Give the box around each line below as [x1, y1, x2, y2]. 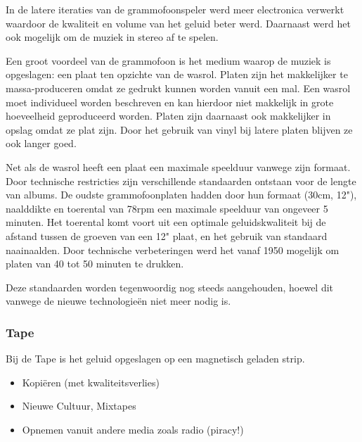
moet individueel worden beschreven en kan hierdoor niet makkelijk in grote [6, 94, 334, 109]
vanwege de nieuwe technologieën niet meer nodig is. [6, 293, 231, 308]
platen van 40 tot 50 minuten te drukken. [6, 256, 184, 271]
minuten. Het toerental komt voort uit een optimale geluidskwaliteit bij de [6, 215, 326, 229]
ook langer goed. [6, 136, 77, 151]
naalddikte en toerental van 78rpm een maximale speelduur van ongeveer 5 [6, 201, 328, 215]
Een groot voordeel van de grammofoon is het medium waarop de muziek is [6, 53, 331, 68]
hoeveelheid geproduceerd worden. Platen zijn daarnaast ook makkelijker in [6, 108, 331, 123]
